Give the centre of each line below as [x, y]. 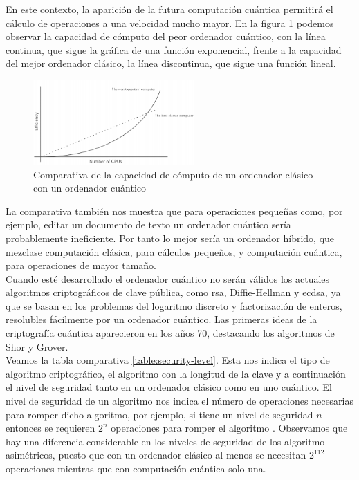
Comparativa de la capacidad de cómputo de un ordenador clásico [173, 174]
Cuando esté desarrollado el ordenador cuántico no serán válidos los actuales [168, 278]
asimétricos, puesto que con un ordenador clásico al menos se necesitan [156, 455]
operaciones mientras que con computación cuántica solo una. [136, 468]
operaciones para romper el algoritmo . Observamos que [229, 428]
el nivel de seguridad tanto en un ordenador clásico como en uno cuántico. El [169, 387]
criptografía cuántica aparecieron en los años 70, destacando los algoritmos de [170, 333]
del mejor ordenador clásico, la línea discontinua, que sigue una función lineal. [171, 63]
